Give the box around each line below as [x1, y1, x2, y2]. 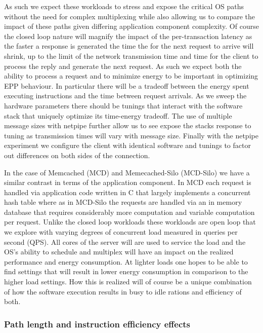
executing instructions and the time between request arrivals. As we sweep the [4, 90, 247, 101]
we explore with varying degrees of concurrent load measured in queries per [4, 227, 238, 237]
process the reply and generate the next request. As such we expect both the [4, 60, 242, 71]
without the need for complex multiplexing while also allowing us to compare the [4, 11, 255, 21]
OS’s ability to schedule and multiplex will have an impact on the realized [4, 246, 234, 257]
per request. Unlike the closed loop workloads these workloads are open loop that [4, 216, 256, 227]
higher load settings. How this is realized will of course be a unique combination [4, 276, 252, 287]
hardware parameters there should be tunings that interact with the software [4, 100, 243, 110]
